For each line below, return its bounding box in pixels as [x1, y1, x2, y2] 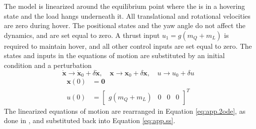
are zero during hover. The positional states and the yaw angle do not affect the [4, 20, 246, 31]
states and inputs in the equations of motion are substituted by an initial [4, 50, 225, 61]
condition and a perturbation [4, 60, 92, 70]
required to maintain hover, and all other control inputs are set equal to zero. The [4, 40, 252, 51]
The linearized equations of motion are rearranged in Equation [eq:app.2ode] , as [4, 105, 246, 116]
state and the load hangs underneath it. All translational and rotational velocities [4, 10, 251, 21]
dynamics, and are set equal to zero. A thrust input [4, 30, 160, 40]
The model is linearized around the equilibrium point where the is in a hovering [4, 1, 245, 11]
